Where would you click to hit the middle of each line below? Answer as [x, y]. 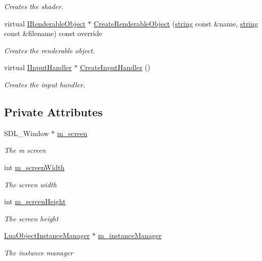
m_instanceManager [130, 235]
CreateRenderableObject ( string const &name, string [176, 23]
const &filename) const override [53, 33]
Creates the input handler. [45, 84]
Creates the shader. [34, 6]
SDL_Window [27, 133]
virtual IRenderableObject [45, 23]
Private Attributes [53, 111]
